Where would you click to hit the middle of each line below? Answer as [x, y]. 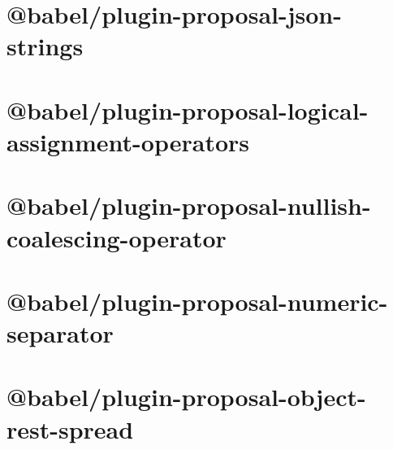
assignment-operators [128, 141]
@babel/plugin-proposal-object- [186, 397]
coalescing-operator [117, 237]
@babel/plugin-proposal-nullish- [189, 205]
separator [60, 333]
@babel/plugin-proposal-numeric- [197, 301]
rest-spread [70, 428]
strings [45, 46]
